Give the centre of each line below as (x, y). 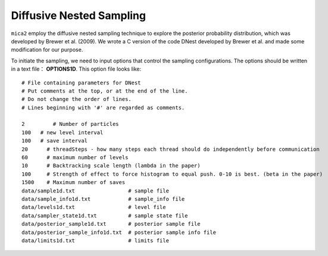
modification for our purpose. (47, 50)
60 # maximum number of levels (75, 158)
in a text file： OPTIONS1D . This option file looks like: (76, 69)
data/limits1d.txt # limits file (96, 240)
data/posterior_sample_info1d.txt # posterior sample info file (119, 232)
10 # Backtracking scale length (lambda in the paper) (111, 166)
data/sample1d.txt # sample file (96, 191)
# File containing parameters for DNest (81, 83)
